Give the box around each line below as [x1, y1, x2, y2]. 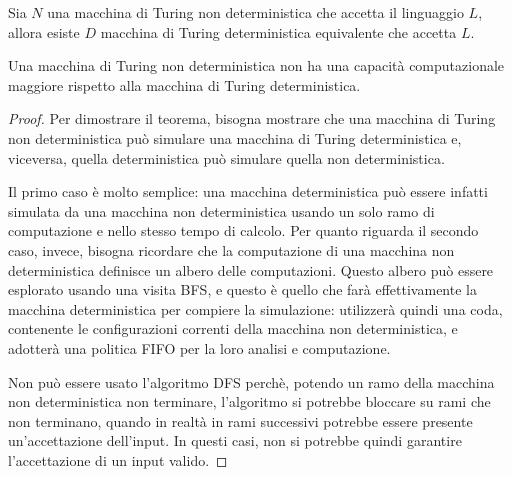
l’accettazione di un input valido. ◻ [8, 449, 228, 470]
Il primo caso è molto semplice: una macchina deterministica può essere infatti [8, 181, 488, 202]
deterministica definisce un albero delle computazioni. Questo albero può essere [8, 259, 494, 280]
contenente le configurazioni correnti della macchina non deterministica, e [8, 318, 458, 339]
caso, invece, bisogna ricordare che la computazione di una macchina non [8, 239, 455, 260]
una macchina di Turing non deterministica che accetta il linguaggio [47, 2, 464, 22]
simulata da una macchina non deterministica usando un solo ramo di [8, 200, 435, 221]
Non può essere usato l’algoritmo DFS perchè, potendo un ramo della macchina [8, 371, 495, 392]
